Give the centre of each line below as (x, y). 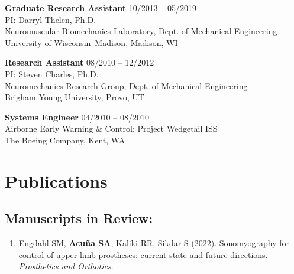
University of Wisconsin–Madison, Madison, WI (91, 42)
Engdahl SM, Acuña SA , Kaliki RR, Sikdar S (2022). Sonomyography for (154, 243)
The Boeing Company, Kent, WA (65, 140)
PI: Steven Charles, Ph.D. (52, 74)
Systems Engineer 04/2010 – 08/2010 (77, 117)
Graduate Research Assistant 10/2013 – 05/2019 (101, 8)
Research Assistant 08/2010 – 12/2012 (80, 62)
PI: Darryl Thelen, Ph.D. (51, 19)
